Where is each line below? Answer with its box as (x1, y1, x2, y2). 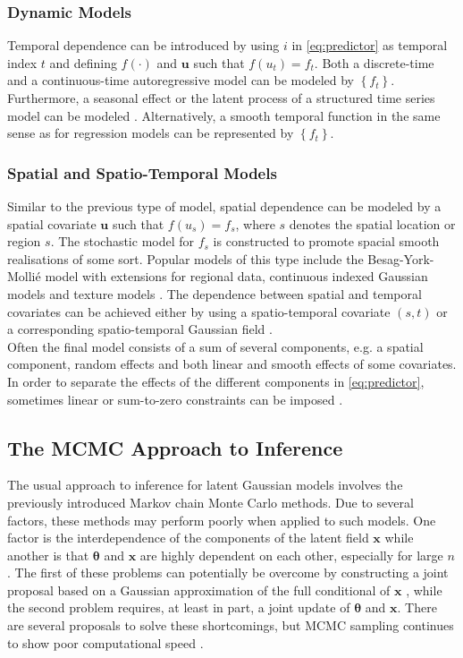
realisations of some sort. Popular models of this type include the (7, 249, 364, 268)
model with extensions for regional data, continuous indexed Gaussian (45, 267, 428, 286)
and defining (49, 53, 117, 72)
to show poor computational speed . (7, 633, 204, 652)
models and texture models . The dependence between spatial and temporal (7, 284, 422, 303)
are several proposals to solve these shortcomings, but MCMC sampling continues (7, 616, 454, 635)
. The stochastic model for (50, 232, 195, 251)
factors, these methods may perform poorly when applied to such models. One (7, 510, 436, 529)
